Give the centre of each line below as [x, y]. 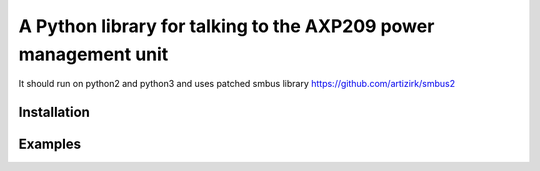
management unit [93, 54]
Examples [50, 144]
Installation [54, 112]
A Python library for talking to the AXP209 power [226, 26]
